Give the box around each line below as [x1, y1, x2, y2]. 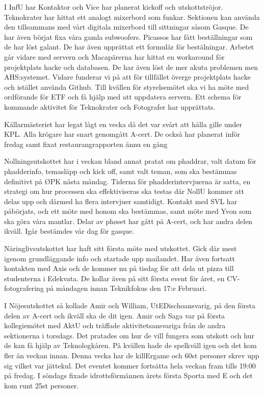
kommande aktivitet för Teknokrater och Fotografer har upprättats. [4, 101, 216, 112]
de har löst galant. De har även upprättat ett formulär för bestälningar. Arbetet [4, 41, 254, 52]
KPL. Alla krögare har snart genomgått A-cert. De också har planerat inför [4, 129, 241, 139]
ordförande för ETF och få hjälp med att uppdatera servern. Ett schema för [4, 91, 242, 102]
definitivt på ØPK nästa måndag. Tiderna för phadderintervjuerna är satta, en [4, 176, 251, 186]
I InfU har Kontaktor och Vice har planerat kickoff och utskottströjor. [4, 2, 223, 12]
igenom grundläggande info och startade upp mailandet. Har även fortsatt [4, 253, 235, 263]
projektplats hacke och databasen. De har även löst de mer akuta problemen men [4, 61, 258, 72]
